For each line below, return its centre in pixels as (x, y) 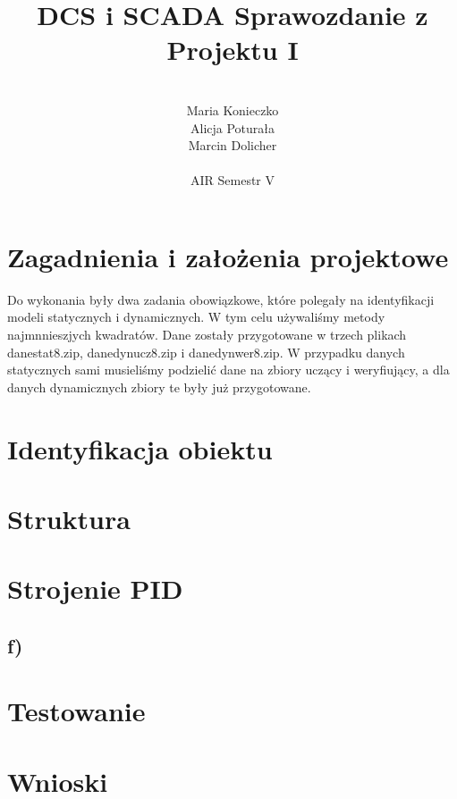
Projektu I (233, 50)
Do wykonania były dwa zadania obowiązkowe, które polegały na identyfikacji (221, 299)
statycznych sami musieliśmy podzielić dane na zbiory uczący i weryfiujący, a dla (228, 370)
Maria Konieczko (233, 109)
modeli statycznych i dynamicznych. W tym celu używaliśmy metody (196, 317)
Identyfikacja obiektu (140, 448)
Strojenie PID (95, 589)
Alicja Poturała (232, 127)
